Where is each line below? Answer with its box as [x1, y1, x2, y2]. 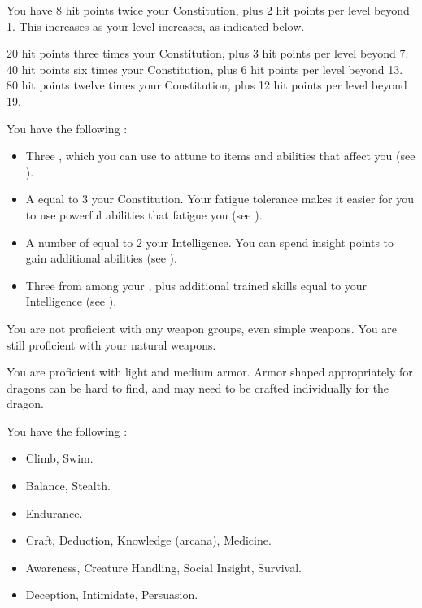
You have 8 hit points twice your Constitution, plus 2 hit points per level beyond [7, 2, 410, 18]
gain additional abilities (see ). [25, 250, 177, 267]
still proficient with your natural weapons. [7, 336, 216, 353]
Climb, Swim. [25, 449, 94, 467]
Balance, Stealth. [25, 477, 111, 494]
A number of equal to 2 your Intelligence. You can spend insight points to [25, 233, 394, 250]
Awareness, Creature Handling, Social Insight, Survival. [25, 558, 302, 575]
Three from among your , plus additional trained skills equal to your [25, 276, 368, 293]
